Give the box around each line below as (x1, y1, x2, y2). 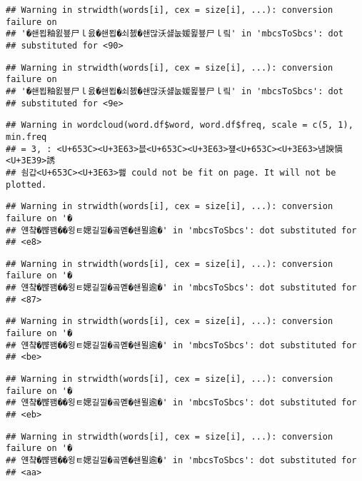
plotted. (6, 179, 47, 190)
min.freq (6, 131, 47, 142)
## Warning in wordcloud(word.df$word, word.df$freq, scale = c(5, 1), (6, 120, 353, 131)
